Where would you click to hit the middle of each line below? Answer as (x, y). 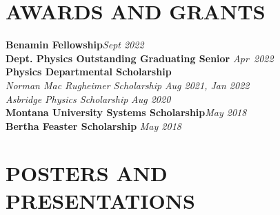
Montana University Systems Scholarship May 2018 (126, 112)
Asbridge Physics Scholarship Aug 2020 (88, 99)
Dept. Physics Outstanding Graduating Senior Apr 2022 (140, 58)
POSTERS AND (87, 173)
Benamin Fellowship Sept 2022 (75, 45)
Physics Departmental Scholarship (89, 72)
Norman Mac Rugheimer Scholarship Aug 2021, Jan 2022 (128, 85)
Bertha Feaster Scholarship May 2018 (93, 125)
